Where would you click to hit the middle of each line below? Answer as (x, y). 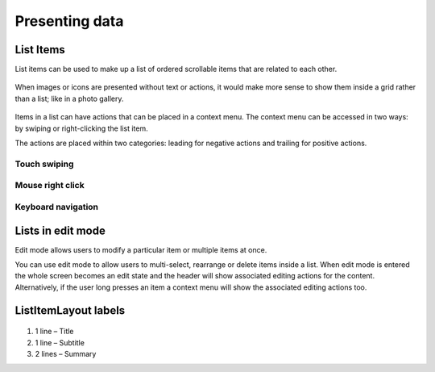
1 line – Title (54, 332)
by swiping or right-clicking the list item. (81, 128)
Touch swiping (44, 164)
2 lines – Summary (66, 353)
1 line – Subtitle (60, 342)
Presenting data (69, 21)
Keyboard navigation (57, 207)
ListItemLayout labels (70, 310)
